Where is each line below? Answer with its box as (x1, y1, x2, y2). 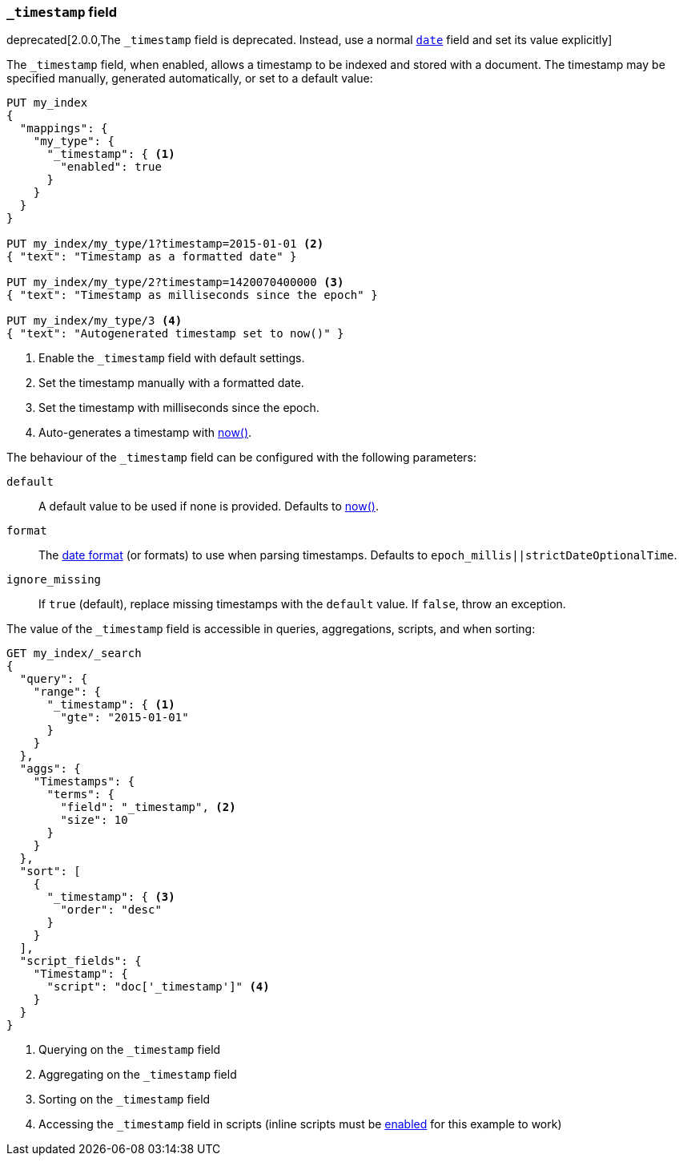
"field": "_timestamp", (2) (60, 801, 236, 814)
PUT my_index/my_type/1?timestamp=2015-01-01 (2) (6, 237, 324, 251)
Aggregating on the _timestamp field (38, 1067, 237, 1082)
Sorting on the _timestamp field (38, 1092, 211, 1107)
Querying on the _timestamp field (38, 1043, 221, 1057)
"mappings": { (19, 122, 108, 135)
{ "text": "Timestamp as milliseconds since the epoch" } (6, 288, 378, 302)
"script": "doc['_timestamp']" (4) (46, 980, 270, 994)
